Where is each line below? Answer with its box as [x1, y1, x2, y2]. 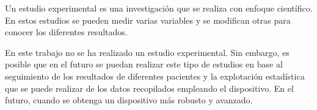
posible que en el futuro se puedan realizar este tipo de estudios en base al [5, 58, 283, 70]
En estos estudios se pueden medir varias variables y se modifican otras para [5, 13, 291, 26]
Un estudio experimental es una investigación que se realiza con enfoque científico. [5, 2, 313, 14]
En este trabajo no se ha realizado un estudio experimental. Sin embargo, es [5, 46, 290, 58]
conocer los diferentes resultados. [5, 26, 128, 38]
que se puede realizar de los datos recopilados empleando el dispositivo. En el [5, 81, 294, 94]
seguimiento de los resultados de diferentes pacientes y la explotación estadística [5, 69, 305, 82]
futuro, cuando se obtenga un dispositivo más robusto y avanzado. [5, 94, 253, 106]
